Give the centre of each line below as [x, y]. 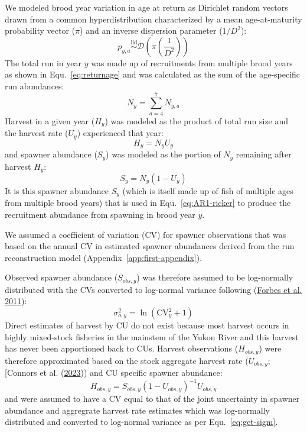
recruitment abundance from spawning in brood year [100, 214]
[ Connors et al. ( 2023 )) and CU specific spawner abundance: [114, 373]
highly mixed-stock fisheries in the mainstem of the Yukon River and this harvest [152, 336]
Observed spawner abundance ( [61, 277]
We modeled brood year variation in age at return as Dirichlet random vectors [146, 7]
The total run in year [43, 62]
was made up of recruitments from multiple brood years [192, 62]
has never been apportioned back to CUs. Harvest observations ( [122, 348]
